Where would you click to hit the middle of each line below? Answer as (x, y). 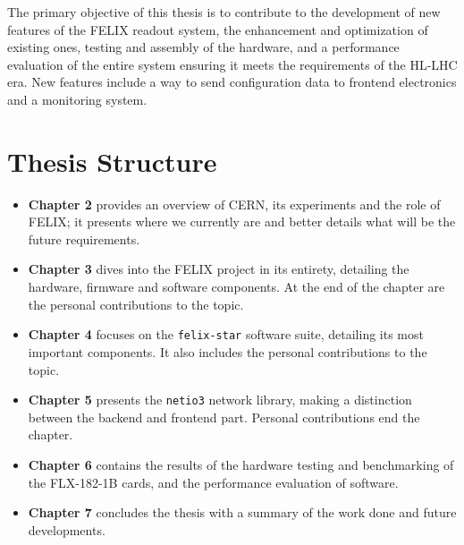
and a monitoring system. (77, 99)
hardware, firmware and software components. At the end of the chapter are (236, 287)
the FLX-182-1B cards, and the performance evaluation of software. (213, 482)
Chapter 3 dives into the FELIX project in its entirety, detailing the (219, 269)
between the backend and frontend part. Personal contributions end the (224, 417)
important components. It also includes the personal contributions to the (228, 351)
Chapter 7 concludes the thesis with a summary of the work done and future (242, 512)
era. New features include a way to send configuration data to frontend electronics (232, 82)
